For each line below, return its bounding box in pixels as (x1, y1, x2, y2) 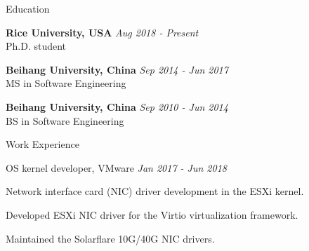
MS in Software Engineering (6, 76, 126, 90)
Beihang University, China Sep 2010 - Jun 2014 (6, 99, 228, 114)
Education (6, 1, 50, 15)
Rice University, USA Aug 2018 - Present (6, 25, 199, 39)
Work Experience (6, 137, 79, 151)
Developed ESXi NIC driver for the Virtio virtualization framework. (6, 207, 298, 222)
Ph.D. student (6, 39, 67, 53)
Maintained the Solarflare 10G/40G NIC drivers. (6, 231, 215, 245)
